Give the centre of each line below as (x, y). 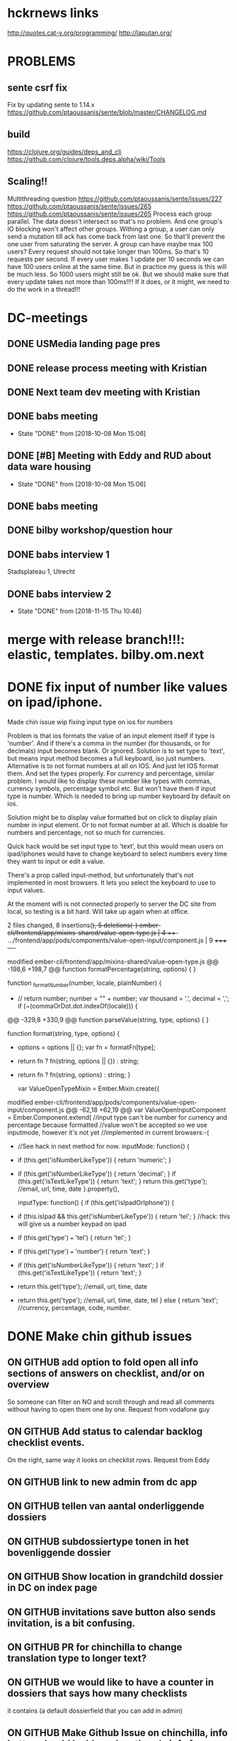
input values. (26, 890)
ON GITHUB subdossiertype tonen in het (98, 1541)
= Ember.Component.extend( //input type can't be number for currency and (117, 1117)
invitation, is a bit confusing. (71, 1623)
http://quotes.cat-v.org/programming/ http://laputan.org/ (90, 33)
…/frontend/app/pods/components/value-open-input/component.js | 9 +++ (117, 940)
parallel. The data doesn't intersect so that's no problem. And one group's (115, 221)
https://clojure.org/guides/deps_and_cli (64, 151)
